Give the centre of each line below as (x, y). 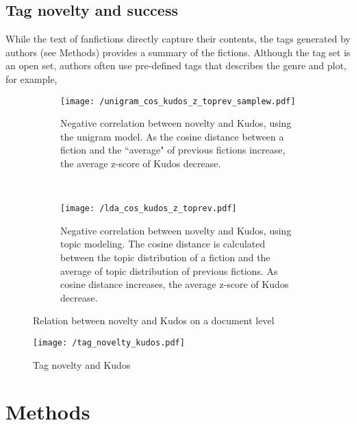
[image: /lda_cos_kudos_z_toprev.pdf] (149, 209)
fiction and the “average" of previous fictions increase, (173, 150)
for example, (31, 78)
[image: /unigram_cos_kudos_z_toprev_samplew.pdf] (178, 101)
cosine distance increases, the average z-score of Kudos (175, 284)
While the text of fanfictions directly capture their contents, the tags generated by (178, 39)
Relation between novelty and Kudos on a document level (154, 320)
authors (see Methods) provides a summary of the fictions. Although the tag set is (178, 52)
